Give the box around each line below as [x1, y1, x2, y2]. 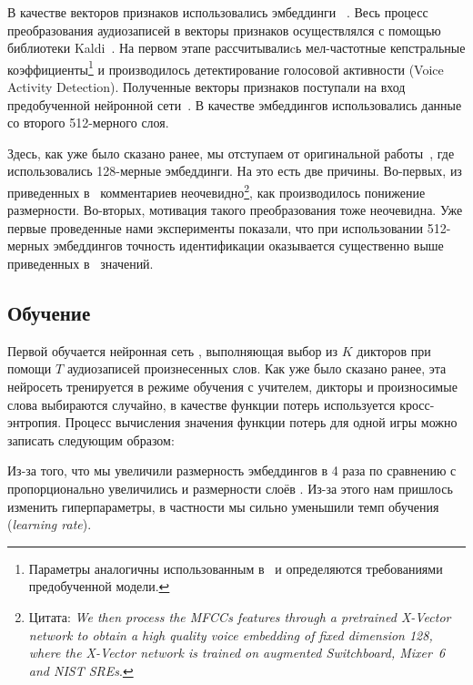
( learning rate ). [7, 515, 92, 534]
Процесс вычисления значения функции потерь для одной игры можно [65, 413, 458, 432]
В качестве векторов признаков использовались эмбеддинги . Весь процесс [7, 3, 428, 21]
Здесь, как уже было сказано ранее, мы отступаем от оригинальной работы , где [7, 143, 455, 162]
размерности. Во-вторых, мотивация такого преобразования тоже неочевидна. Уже [7, 200, 463, 220]
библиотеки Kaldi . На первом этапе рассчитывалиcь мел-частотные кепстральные [7, 38, 466, 57]
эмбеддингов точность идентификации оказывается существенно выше [53, 236, 444, 255]
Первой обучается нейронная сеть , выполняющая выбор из [7, 341, 338, 360]
